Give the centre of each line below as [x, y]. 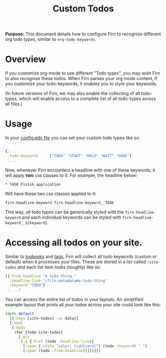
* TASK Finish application [33, 184]
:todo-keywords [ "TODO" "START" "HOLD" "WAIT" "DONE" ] [70, 156]
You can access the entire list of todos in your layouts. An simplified [74, 299]
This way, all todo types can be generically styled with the [64, 212]
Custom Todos [83, 9]
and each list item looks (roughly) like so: [59, 267]
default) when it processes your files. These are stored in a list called [76, 262]
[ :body [19, 328]
